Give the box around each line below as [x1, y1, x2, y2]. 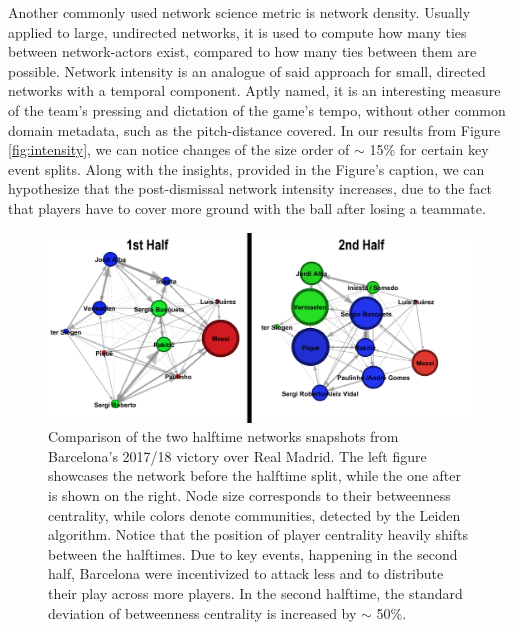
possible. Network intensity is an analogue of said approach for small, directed [8, 60, 486, 81]
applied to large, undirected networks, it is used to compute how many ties [8, 21, 467, 42]
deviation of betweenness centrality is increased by [48, 602, 357, 623]
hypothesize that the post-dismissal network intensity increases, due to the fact [8, 178, 493, 199]
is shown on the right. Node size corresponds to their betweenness [48, 484, 451, 505]
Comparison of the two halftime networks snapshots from [48, 426, 399, 447]
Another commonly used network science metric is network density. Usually [8, 2, 471, 22]
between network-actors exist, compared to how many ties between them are [8, 41, 477, 62]
